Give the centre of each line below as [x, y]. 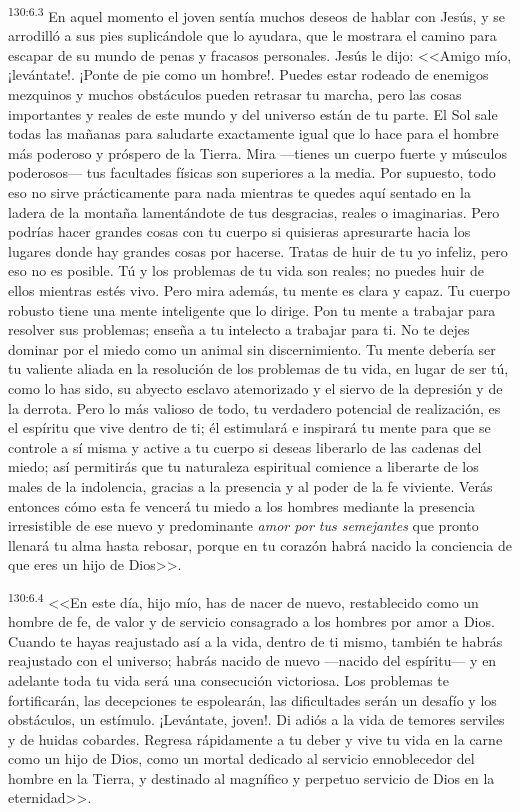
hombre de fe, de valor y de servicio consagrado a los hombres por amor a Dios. [251, 621]
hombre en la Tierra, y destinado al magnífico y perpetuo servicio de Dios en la [251, 777]
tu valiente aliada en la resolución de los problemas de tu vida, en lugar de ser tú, [258, 368]
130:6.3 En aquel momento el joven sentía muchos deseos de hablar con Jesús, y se [256, 14]
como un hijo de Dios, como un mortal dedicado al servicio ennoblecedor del [241, 758]
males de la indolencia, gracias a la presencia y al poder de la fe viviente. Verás [250, 485]
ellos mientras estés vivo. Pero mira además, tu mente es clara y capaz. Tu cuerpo [259, 289]
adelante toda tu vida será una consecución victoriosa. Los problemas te [228, 679]
